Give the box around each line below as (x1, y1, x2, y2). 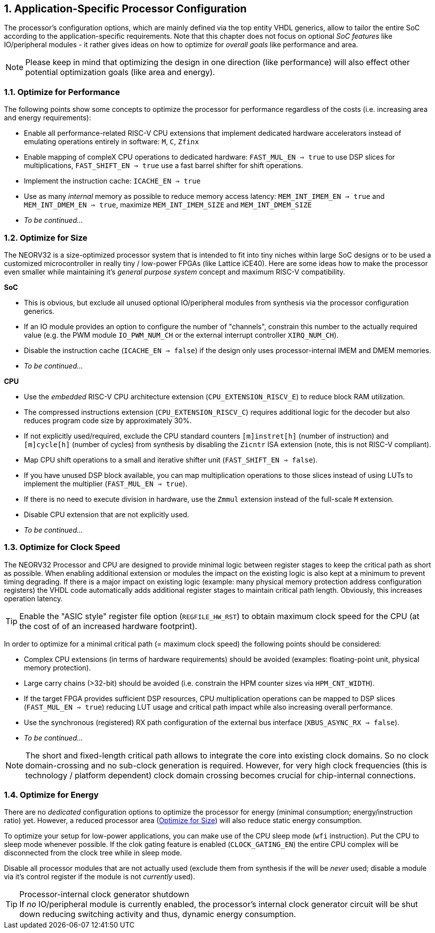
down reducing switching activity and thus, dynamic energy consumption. (19, 909, 296, 920)
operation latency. (4, 594, 63, 603)
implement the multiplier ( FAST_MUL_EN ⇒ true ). (24, 479, 187, 488)
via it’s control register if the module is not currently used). (4, 872, 195, 881)
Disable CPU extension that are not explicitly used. (24, 510, 189, 519)
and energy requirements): (4, 113, 91, 122)
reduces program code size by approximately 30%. (24, 416, 192, 425)
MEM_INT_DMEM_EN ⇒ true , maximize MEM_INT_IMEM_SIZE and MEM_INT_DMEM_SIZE (24, 200, 312, 209)
